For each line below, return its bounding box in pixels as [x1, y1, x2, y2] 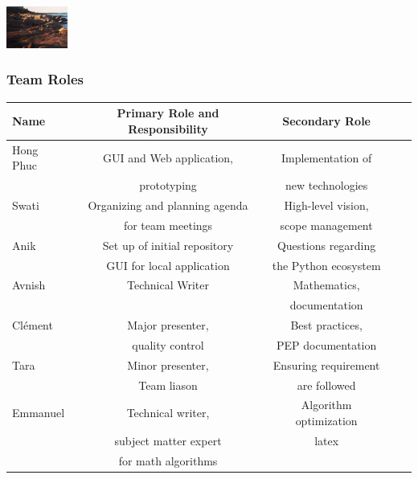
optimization [295, 412, 358, 429]
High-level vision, [284, 196, 369, 213]
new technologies [285, 177, 368, 194]
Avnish [12, 276, 46, 293]
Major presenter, [127, 317, 209, 334]
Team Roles [6, 69, 84, 89]
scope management [280, 216, 373, 233]
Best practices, [290, 317, 363, 334]
